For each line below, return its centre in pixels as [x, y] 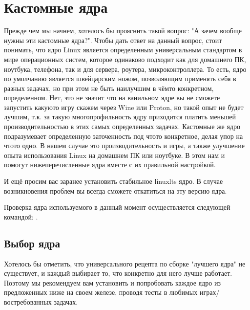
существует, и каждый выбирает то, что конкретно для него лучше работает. [118, 273]
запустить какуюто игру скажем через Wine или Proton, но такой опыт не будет [124, 107]
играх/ [209, 292]
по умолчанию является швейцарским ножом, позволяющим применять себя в [120, 78]
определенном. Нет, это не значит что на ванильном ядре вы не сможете [112, 98]
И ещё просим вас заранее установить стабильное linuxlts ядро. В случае [114, 181]
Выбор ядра [32, 243]
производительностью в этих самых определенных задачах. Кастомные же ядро [122, 126]
